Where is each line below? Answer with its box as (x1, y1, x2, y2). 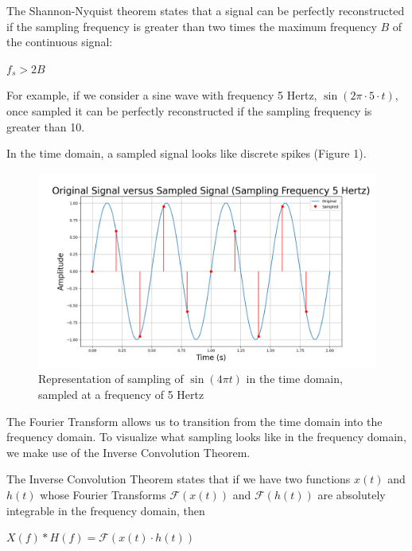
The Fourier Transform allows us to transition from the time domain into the (6, 412, 383, 429)
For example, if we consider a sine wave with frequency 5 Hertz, (6, 87, 317, 104)
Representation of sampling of (38, 370, 184, 387)
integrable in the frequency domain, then (6, 502, 205, 518)
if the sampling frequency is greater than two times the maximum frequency (6, 18, 377, 34)
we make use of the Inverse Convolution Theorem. (6, 444, 251, 460)
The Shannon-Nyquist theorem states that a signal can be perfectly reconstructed (6, 2, 405, 18)
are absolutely (317, 487, 386, 503)
